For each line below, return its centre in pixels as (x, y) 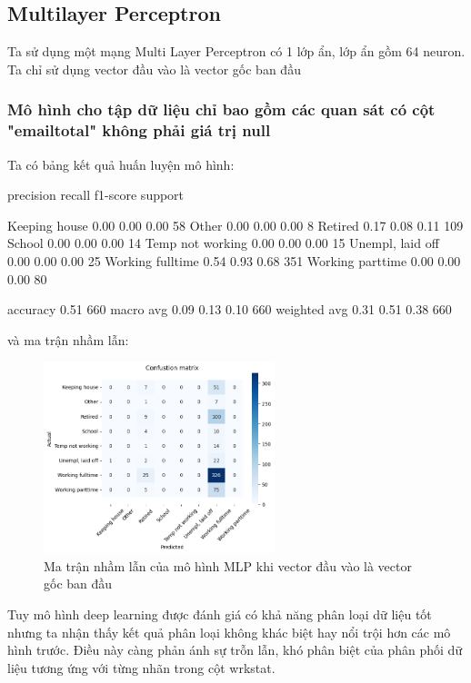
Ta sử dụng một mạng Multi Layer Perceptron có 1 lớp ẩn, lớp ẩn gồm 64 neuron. (236, 51)
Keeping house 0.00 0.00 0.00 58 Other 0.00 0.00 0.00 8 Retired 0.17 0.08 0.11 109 (235, 225)
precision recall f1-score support (96, 195)
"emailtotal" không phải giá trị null (139, 130)
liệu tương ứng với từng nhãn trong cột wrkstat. (141, 667)
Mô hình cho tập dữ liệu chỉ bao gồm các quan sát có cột (221, 109)
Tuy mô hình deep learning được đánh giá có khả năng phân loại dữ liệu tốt (220, 614)
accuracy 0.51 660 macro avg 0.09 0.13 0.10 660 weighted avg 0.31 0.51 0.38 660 (230, 309)
